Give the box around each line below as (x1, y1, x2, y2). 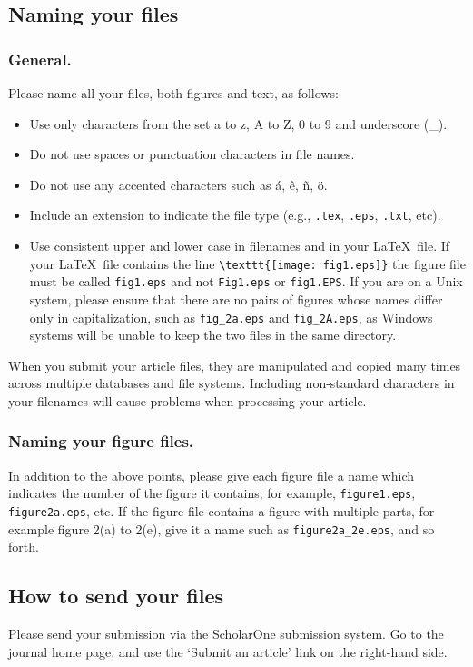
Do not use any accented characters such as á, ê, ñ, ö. (29, 174, 328, 194)
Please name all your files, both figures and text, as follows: (8, 84, 339, 102)
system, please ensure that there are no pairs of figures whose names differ (29, 289, 443, 308)
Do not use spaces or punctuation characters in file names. (29, 144, 355, 164)
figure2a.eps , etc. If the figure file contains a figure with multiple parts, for (8, 502, 435, 521)
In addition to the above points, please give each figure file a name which (8, 465, 415, 484)
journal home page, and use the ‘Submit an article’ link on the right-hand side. (8, 642, 448, 661)
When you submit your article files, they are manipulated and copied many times (8, 355, 461, 374)
